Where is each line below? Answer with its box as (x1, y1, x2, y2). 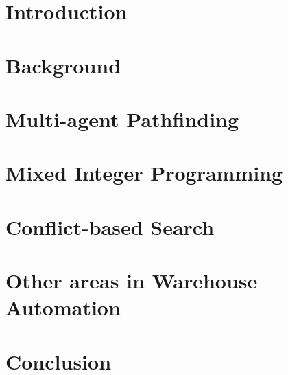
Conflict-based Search (5, 212, 215, 240)
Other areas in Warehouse (5, 266, 258, 295)
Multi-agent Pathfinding (5, 104, 239, 133)
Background (5, 51, 121, 79)
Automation (5, 293, 121, 321)
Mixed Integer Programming (5, 159, 283, 187)
